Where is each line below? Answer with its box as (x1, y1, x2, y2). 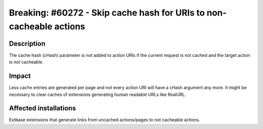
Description (9, 39, 46, 48)
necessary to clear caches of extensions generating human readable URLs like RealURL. (9, 92, 187, 97)
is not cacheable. (9, 59, 44, 65)
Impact (9, 72, 31, 80)
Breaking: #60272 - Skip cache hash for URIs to (9, 7, 205, 18)
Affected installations (9, 104, 76, 112)
